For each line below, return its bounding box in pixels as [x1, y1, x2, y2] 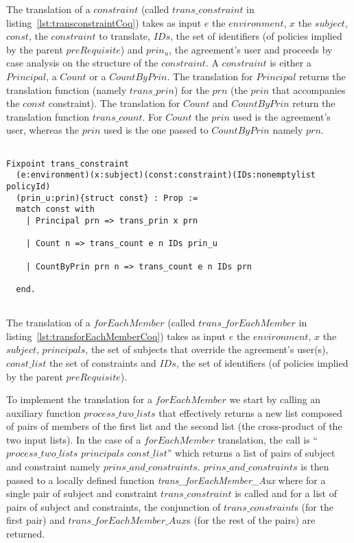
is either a [270, 56, 311, 70]
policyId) [6, 181, 51, 191]
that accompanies [272, 82, 346, 97]
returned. [6, 527, 45, 541]
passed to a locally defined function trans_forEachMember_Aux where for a [6, 472, 326, 487]
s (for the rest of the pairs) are [187, 513, 316, 527]
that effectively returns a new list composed [158, 405, 342, 420]
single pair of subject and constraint [6, 486, 158, 500]
